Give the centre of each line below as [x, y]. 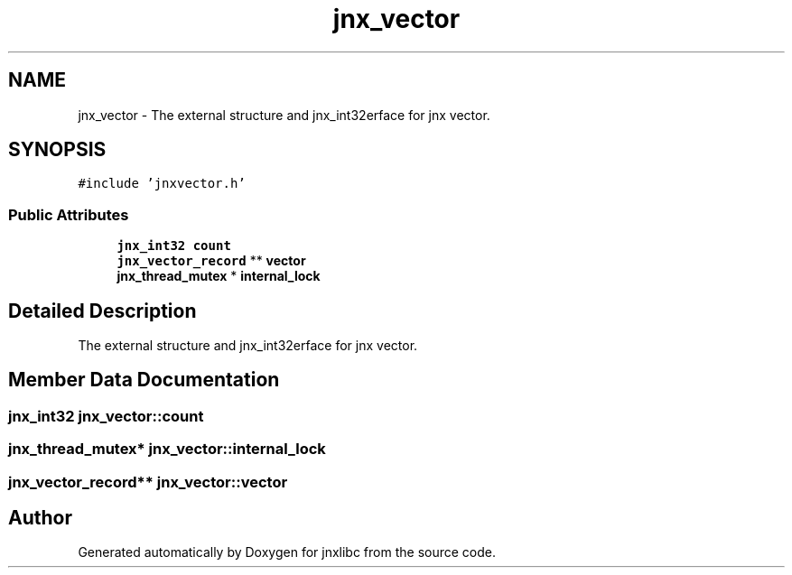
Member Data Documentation [144, 380]
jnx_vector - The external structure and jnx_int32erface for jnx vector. [284, 115]
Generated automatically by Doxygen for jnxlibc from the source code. [287, 552]
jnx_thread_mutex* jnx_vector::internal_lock [167, 449]
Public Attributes [69, 214]
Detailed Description [102, 311]
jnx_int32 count [174, 246]
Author [40, 518]
